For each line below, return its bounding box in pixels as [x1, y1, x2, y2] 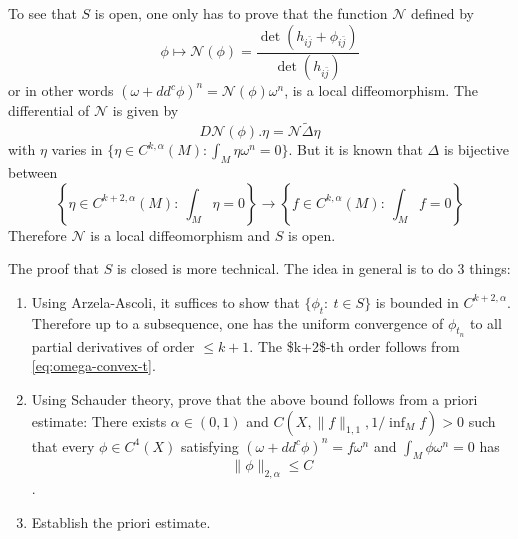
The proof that [8, 258, 100, 279]
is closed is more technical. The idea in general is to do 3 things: [116, 258, 511, 279]
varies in [51, 139, 103, 160]
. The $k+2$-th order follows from [249, 335, 460, 356]
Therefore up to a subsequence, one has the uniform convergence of [31, 312, 444, 333]
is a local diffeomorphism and [90, 224, 271, 245]
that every [31, 435, 95, 456]
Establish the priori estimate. [31, 511, 211, 532]
